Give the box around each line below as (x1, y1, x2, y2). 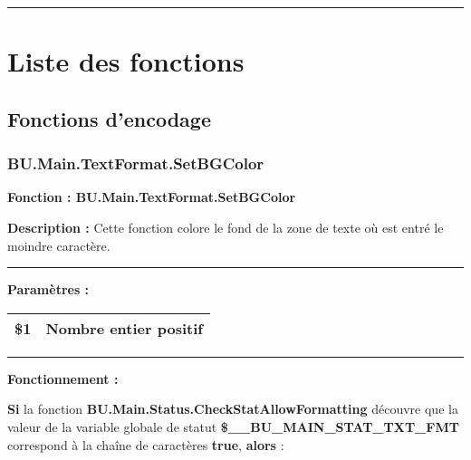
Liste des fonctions (7, 43, 245, 80)
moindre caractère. (7, 235, 111, 254)
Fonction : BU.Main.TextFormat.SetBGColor (7, 187, 296, 206)
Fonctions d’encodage (7, 104, 211, 132)
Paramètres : (7, 280, 90, 299)
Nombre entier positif (45, 317, 203, 339)
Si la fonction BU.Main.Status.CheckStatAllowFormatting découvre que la (7, 399, 458, 418)
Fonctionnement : (7, 369, 119, 388)
